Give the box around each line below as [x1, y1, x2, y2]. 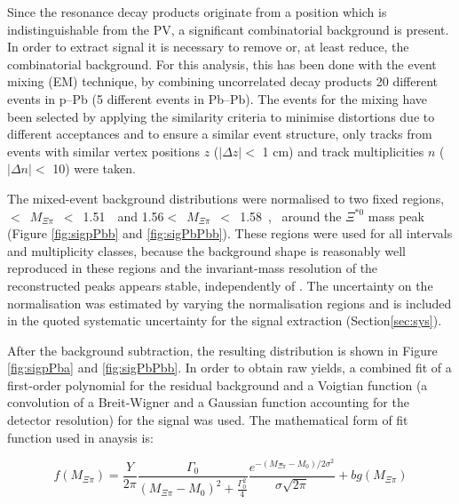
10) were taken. [52, 159, 136, 178]
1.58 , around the [240, 206, 342, 225]
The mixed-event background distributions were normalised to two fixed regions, [7, 188, 445, 207]
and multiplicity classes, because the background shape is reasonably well [7, 241, 406, 260]
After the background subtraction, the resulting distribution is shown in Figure [7, 340, 438, 359]
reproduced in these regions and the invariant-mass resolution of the [7, 259, 378, 277]
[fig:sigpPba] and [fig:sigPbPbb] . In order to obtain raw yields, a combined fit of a [7, 358, 452, 377]
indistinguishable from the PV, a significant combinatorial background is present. [7, 20, 449, 38]
